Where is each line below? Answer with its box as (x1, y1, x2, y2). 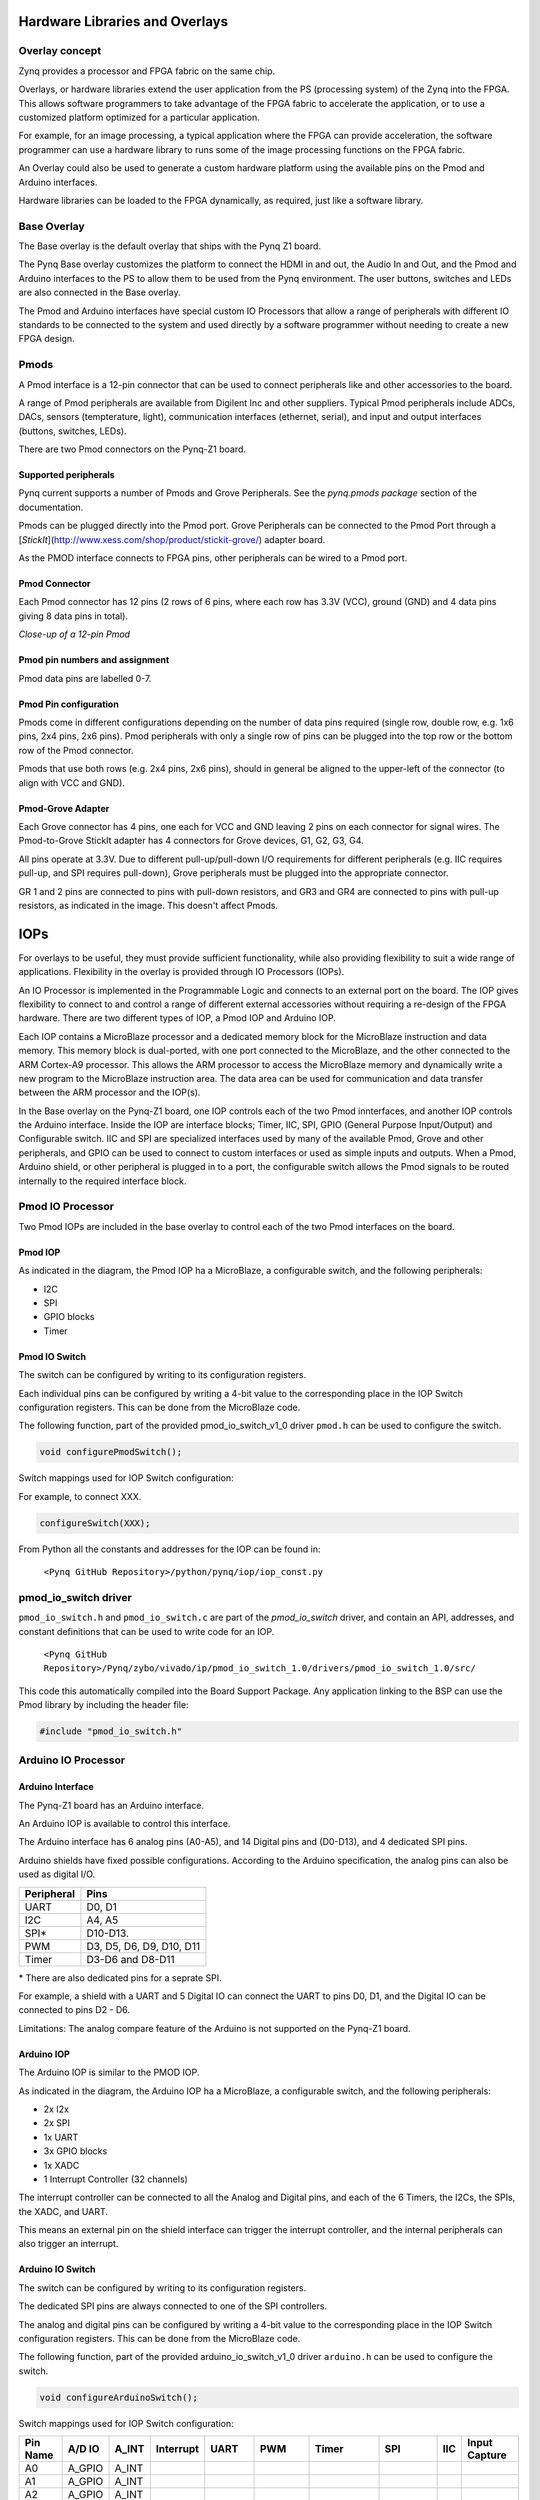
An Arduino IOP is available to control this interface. (18, 1818, 231, 1830)
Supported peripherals (18, 469, 115, 481)
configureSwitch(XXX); (39, 1517, 151, 1529)
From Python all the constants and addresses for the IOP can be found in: (18, 1543, 321, 1555)
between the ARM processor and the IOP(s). (18, 1086, 201, 1099)
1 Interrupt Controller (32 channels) (43, 2173, 189, 2185)
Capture (466, 2448, 507, 2462)
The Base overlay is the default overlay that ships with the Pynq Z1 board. (18, 240, 322, 252)
